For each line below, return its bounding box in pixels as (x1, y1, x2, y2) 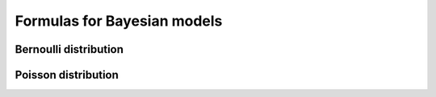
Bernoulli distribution (15, 42, 124, 56)
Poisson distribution (15, 68, 119, 82)
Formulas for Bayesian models (15, 12, 223, 30)
